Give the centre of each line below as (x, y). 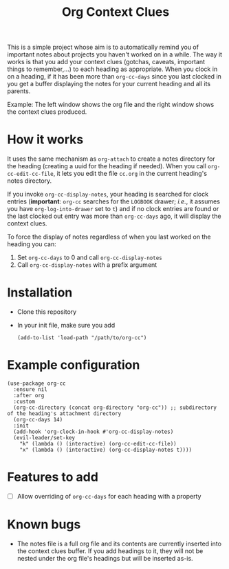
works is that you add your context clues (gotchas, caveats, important (106, 62)
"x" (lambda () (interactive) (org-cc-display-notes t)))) (106, 450)
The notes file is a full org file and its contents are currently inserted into (119, 543)
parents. (19, 91)
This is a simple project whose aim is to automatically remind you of (103, 47)
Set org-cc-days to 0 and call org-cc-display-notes (90, 258)
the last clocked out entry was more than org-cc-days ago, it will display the (114, 216)
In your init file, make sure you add (66, 326)
